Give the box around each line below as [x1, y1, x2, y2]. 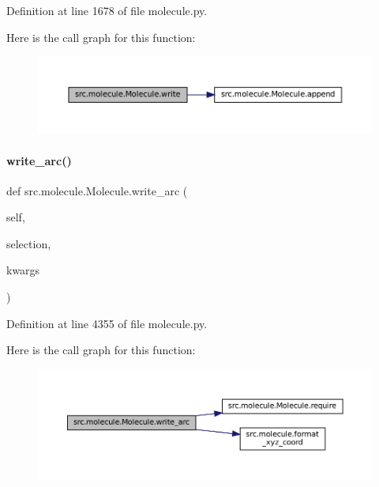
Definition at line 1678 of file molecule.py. [6, 2, 208, 18]
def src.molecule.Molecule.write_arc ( [6, 182, 188, 198]
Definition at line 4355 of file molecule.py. [6, 315, 208, 331]
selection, [6, 235, 51, 251]
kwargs [6, 262, 40, 278]
